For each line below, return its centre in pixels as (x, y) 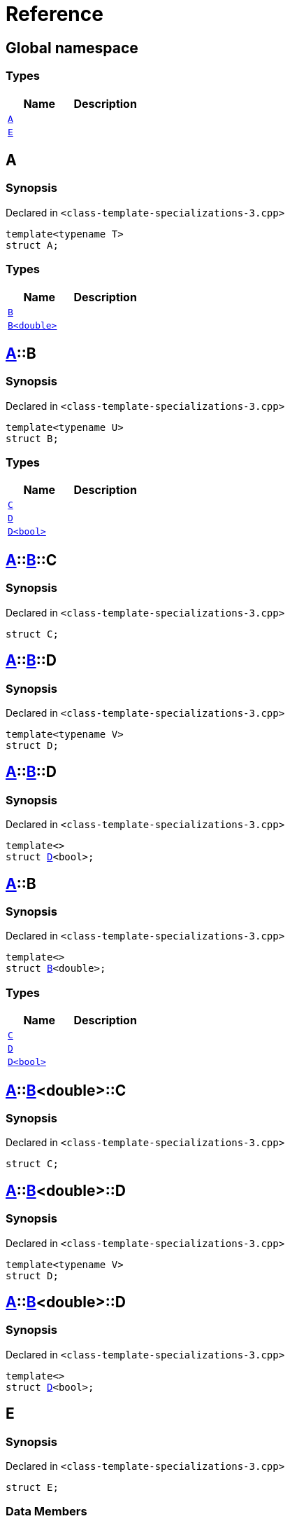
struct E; (32, 1487)
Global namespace (72, 48)
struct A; (32, 245)
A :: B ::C (31, 560)
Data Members (46, 1512)
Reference (55, 14)
